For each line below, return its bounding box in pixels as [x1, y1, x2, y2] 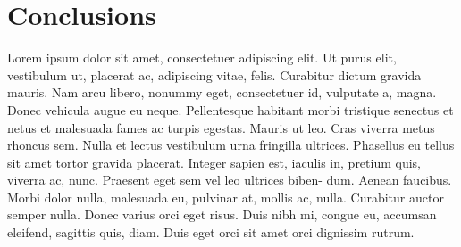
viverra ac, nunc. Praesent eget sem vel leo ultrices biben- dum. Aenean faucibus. [7, 170, 452, 189]
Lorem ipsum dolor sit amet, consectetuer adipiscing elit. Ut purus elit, [7, 48, 397, 67]
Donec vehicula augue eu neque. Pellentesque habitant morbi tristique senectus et [7, 100, 454, 119]
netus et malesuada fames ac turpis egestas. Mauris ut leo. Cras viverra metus [7, 118, 435, 136]
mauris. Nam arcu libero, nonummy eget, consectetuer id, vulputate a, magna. [7, 83, 437, 102]
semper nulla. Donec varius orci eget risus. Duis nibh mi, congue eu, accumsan [7, 205, 437, 224]
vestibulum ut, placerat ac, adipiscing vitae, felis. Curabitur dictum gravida [7, 65, 422, 84]
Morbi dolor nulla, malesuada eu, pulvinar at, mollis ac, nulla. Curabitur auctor [7, 187, 444, 206]
